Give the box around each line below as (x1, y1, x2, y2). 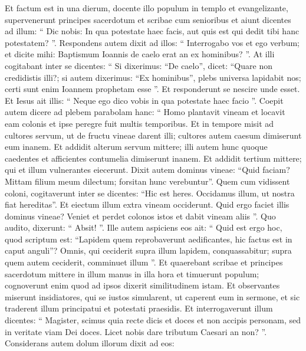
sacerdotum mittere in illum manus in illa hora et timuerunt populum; (5, 267, 259, 280)
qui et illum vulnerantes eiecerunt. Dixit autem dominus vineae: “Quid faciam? (5, 163, 290, 176)
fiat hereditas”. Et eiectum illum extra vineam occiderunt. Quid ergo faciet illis (5, 198, 289, 211)
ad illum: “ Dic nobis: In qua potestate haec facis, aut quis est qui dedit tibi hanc (5, 25, 300, 37)
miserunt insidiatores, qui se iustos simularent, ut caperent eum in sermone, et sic (5, 290, 300, 303)
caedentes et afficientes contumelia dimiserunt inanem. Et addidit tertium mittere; (5, 152, 302, 164)
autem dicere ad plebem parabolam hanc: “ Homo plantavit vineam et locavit (5, 106, 285, 118)
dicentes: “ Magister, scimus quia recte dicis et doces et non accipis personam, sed (5, 314, 301, 326)
